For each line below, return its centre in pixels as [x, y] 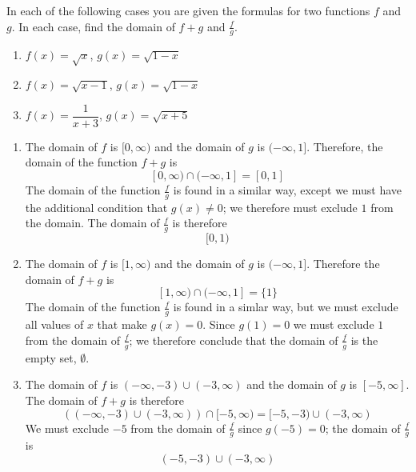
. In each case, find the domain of [93, 26]
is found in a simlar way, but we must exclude [286, 307]
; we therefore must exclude [290, 207]
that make [122, 324]
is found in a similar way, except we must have [288, 190]
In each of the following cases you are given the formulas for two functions [188, 10]
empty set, [51, 357]
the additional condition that [96, 207]
